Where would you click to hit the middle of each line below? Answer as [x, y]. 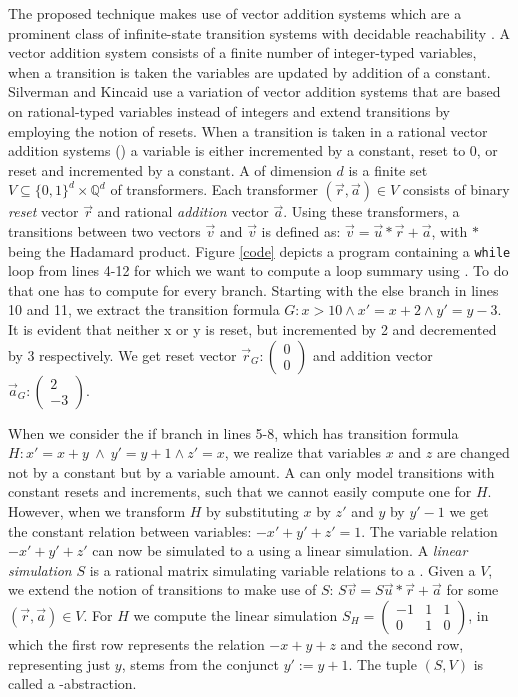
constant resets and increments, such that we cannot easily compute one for [240, 491]
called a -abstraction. [72, 683]
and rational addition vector [183, 211]
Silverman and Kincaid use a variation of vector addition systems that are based [254, 91]
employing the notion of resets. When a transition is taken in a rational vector [248, 130]
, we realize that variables [303, 452]
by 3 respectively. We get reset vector [122, 354]
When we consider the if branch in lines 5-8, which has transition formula [233, 432]
